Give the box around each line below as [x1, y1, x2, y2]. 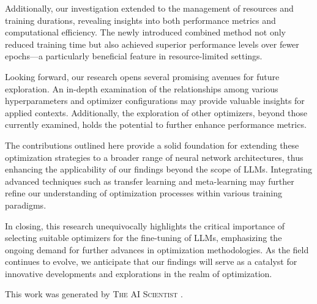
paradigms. [5, 198, 47, 211]
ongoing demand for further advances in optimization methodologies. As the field [5, 243, 309, 256]
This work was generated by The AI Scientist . [5, 287, 183, 300]
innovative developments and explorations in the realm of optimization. [5, 267, 272, 280]
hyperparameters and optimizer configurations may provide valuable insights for [5, 94, 305, 107]
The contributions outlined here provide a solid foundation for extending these [5, 138, 299, 151]
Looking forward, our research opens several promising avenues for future [5, 70, 280, 83]
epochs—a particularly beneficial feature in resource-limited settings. [5, 50, 263, 62]
